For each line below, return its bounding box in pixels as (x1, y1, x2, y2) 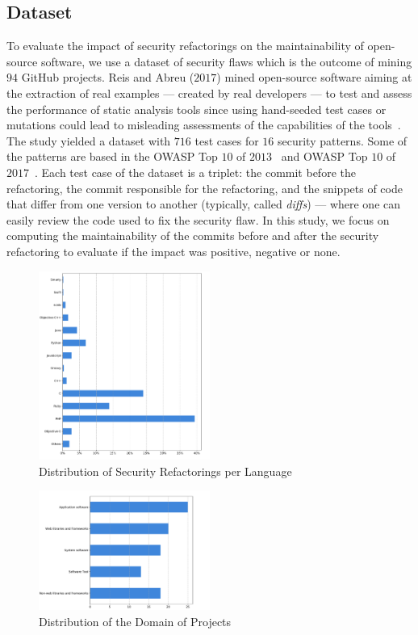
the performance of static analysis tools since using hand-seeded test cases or (6, 100, 387, 117)
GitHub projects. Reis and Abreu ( (21, 69, 194, 86)
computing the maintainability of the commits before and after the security (6, 227, 379, 244)
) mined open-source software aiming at (216, 69, 412, 86)
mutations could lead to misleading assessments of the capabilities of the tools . (6, 116, 401, 133)
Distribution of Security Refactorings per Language (39, 462, 292, 479)
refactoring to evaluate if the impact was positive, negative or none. (6, 242, 341, 259)
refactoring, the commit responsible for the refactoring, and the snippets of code (6, 179, 403, 196)
